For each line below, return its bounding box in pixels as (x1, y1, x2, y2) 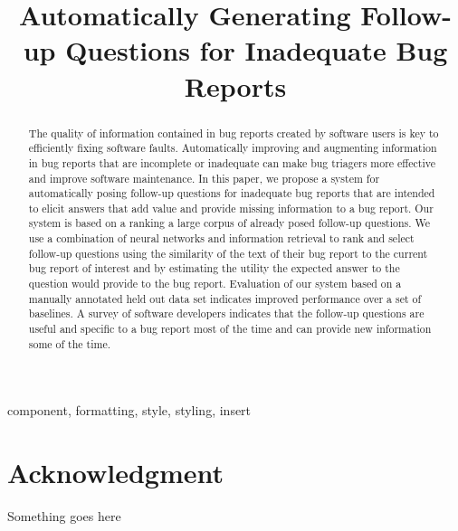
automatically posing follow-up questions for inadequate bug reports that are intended (28, 185, 435, 201)
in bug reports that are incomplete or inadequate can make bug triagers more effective (28, 155, 436, 170)
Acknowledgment (7, 454, 224, 491)
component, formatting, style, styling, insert (7, 401, 252, 420)
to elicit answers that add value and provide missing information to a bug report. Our (28, 200, 434, 215)
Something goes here (7, 507, 121, 526)
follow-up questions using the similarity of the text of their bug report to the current (28, 245, 428, 261)
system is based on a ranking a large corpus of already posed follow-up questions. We (28, 215, 431, 231)
